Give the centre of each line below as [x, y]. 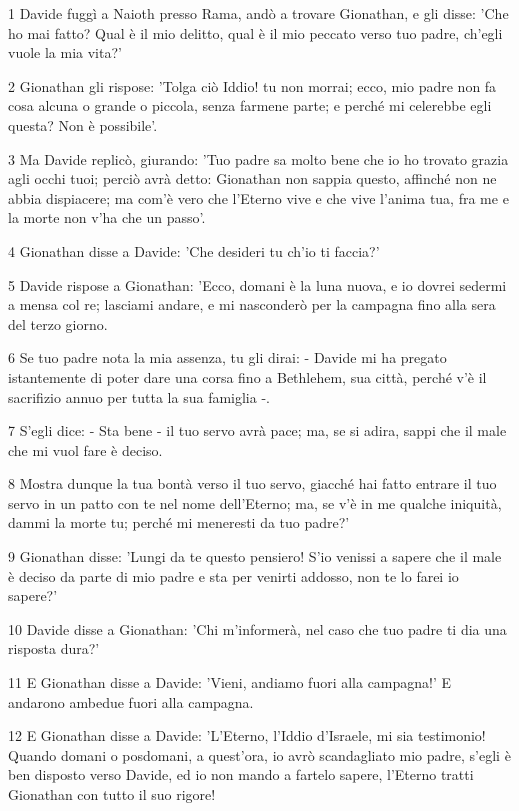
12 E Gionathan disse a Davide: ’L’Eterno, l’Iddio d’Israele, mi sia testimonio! [247, 735]
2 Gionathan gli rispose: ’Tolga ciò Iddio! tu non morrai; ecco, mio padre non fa [252, 85]
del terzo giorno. [58, 323]
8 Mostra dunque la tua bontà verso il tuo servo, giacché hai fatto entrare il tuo [252, 483]
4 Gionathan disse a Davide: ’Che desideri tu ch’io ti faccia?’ [194, 250]
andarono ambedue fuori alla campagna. [131, 701]
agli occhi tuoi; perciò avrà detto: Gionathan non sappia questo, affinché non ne [252, 178]
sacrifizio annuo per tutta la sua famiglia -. [139, 396]
